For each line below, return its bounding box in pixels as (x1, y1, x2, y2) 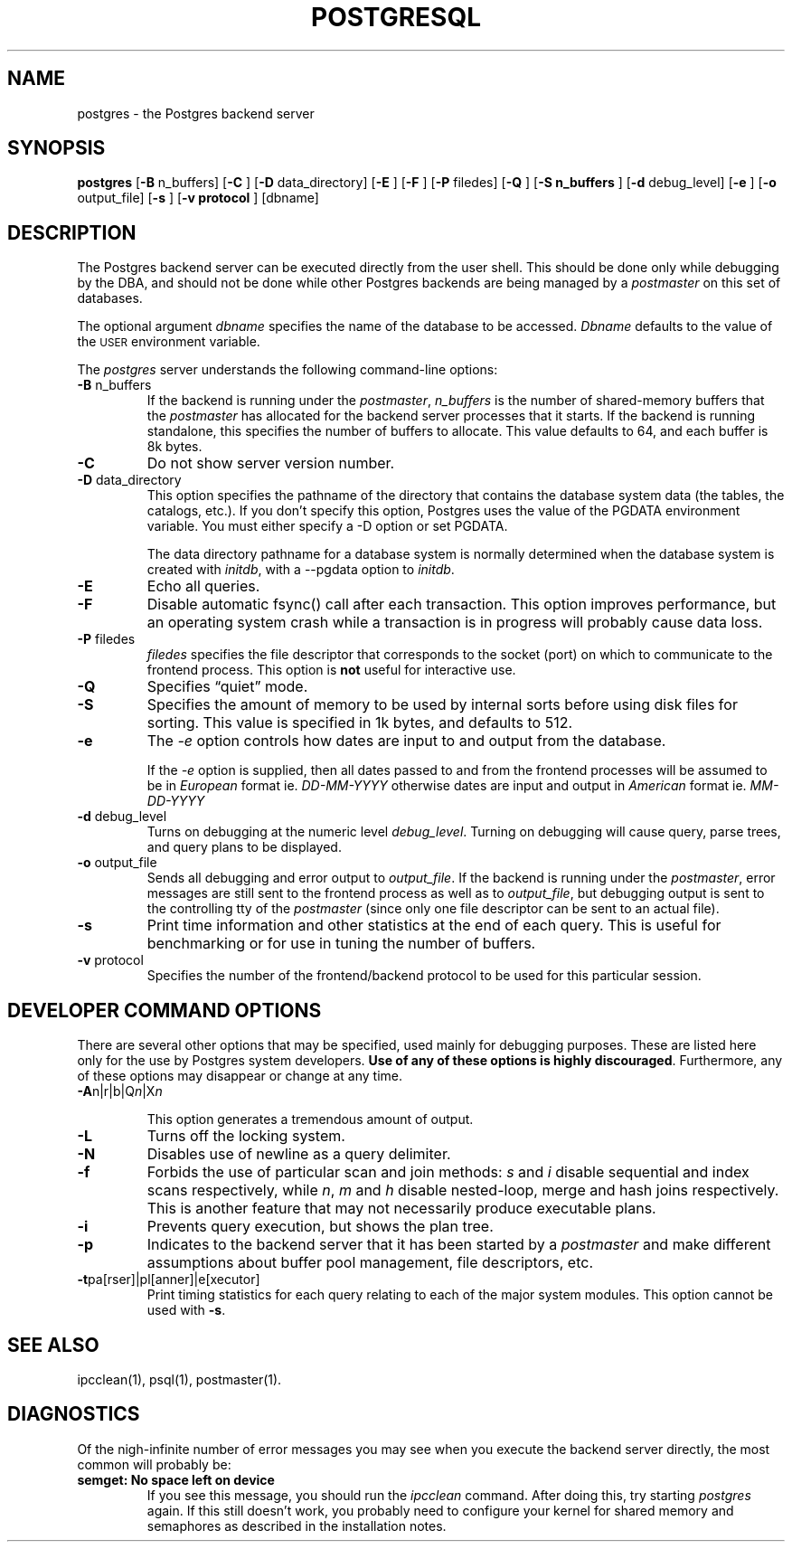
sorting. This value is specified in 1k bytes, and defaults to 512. (146, 713, 573, 732)
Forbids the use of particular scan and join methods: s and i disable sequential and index (146, 1163, 750, 1182)
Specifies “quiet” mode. (146, 677, 308, 696)
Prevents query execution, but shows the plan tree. (146, 1217, 494, 1236)
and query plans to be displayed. (146, 839, 342, 855)
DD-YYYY (146, 793, 205, 809)
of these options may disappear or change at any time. (77, 1068, 403, 1084)
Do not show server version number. (146, 454, 395, 473)
